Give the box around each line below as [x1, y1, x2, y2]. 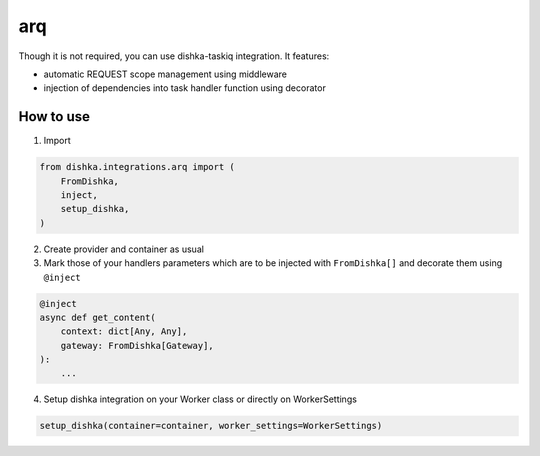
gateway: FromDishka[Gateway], [60, 340, 214, 351]
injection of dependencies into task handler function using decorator [43, 82, 327, 94]
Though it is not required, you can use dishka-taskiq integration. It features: [18, 50, 330, 62]
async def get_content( [39, 311, 157, 323]
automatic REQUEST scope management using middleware [43, 68, 288, 80]
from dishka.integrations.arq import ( [39, 161, 235, 173]
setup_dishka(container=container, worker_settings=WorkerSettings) [39, 420, 383, 432]
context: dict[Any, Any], [60, 326, 188, 337]
